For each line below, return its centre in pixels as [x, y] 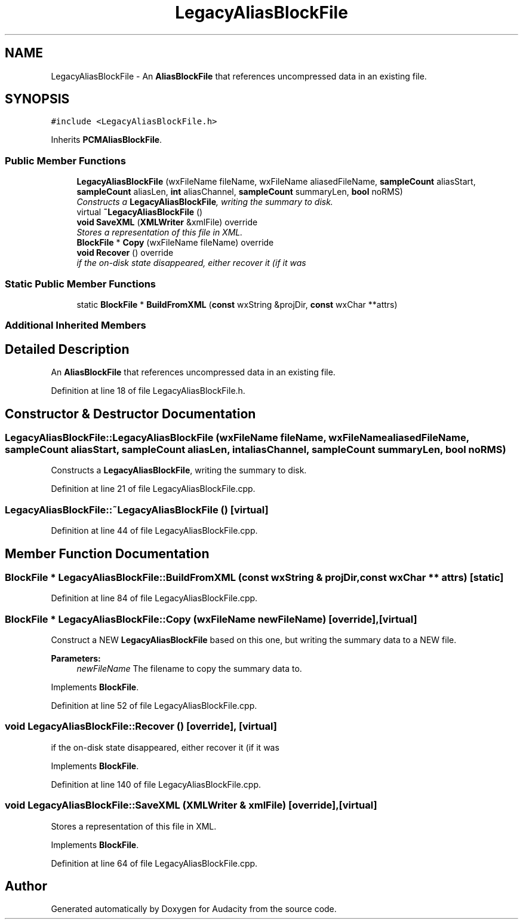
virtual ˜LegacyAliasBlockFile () [140, 212]
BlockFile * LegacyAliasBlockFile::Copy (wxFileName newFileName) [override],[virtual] [211, 619]
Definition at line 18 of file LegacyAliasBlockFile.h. [148, 391]
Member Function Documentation [107, 553]
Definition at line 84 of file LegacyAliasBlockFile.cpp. [154, 598]
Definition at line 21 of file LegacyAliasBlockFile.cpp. [153, 489]
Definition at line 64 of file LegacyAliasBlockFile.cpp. [154, 863]
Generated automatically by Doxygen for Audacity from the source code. [194, 909]
